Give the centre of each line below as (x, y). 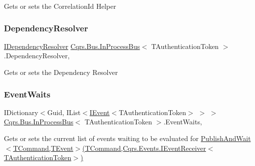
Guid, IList (64, 112)
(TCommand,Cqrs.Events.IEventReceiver (144, 148)
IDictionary (21, 112)
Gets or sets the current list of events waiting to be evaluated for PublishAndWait (127, 138)
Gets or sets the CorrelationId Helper (60, 6)
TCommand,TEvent (43, 148)
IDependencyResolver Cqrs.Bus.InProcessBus (72, 46)
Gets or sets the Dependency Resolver (61, 72)
